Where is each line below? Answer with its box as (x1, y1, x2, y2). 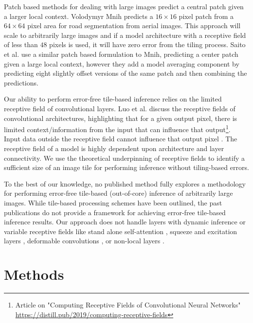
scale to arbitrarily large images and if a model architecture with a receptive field (4, 30, 246, 40)
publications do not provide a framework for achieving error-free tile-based (4, 207, 226, 217)
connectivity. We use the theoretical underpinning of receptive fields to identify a (4, 153, 245, 163)
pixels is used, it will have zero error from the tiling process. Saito (49, 39, 246, 50)
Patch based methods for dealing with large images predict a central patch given (4, 1, 244, 11)
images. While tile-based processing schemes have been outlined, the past (4, 197, 222, 207)
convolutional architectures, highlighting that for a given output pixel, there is (4, 113, 237, 123)
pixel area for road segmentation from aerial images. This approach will (27, 20, 241, 31)
